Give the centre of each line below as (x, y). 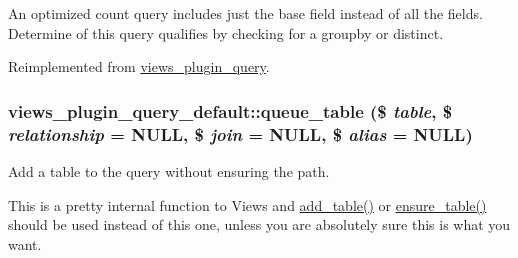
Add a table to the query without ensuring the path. (169, 170)
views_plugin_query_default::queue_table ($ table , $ (230, 110)
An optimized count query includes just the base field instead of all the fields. (245, 13)
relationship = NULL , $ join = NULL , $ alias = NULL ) (240, 133)
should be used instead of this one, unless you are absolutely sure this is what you (259, 224)
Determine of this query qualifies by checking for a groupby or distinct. (226, 32)
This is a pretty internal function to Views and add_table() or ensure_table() (247, 204)
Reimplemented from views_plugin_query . (139, 66)
